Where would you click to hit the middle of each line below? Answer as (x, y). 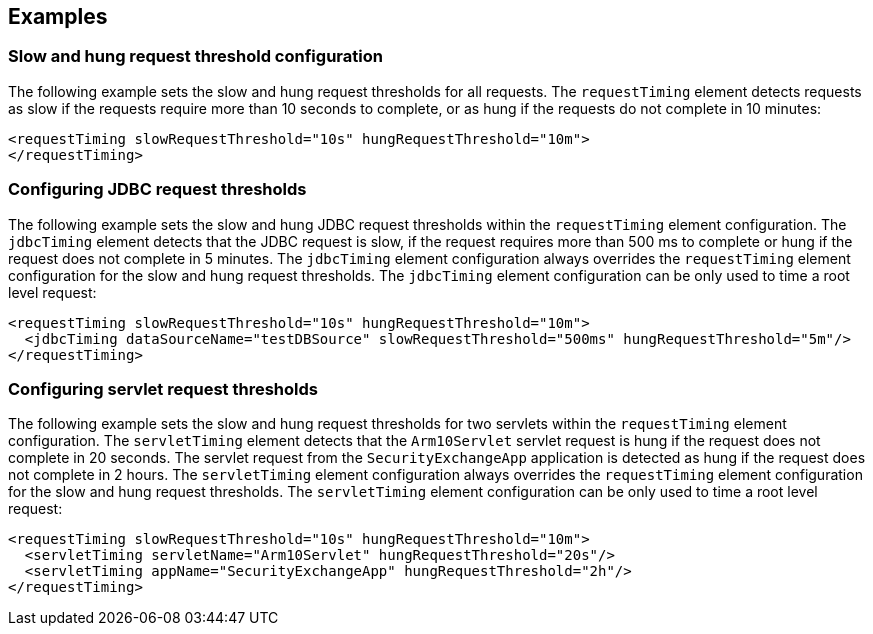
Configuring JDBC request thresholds (157, 189)
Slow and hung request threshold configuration (195, 56)
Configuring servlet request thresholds (163, 388)
